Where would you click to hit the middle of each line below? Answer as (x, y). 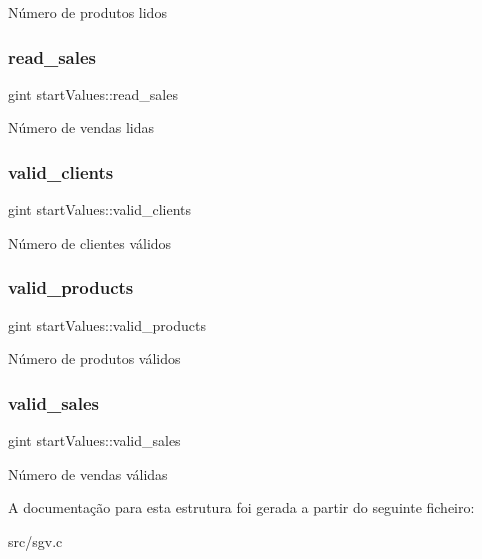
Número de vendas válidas (88, 473)
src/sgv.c (35, 540)
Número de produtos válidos (94, 358)
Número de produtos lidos (87, 12)
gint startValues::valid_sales (94, 440)
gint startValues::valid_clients (100, 209)
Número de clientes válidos (90, 242)
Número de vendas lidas (81, 127)
